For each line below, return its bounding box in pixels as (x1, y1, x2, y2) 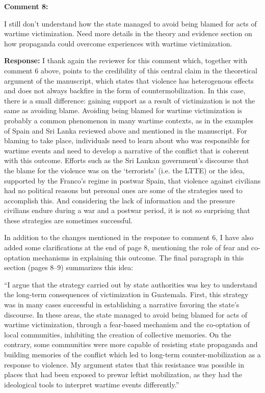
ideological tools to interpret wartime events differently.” (4, 379, 179, 389)
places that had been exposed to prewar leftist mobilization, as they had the (4, 369, 243, 380)
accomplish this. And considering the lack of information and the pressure (4, 195, 235, 205)
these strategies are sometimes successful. (4, 215, 133, 225)
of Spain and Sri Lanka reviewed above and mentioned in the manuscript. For (4, 125, 247, 136)
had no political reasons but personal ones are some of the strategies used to (4, 185, 243, 196)
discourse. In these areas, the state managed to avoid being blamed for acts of (4, 309, 247, 320)
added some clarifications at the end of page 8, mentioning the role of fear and (4, 242, 249, 253)
